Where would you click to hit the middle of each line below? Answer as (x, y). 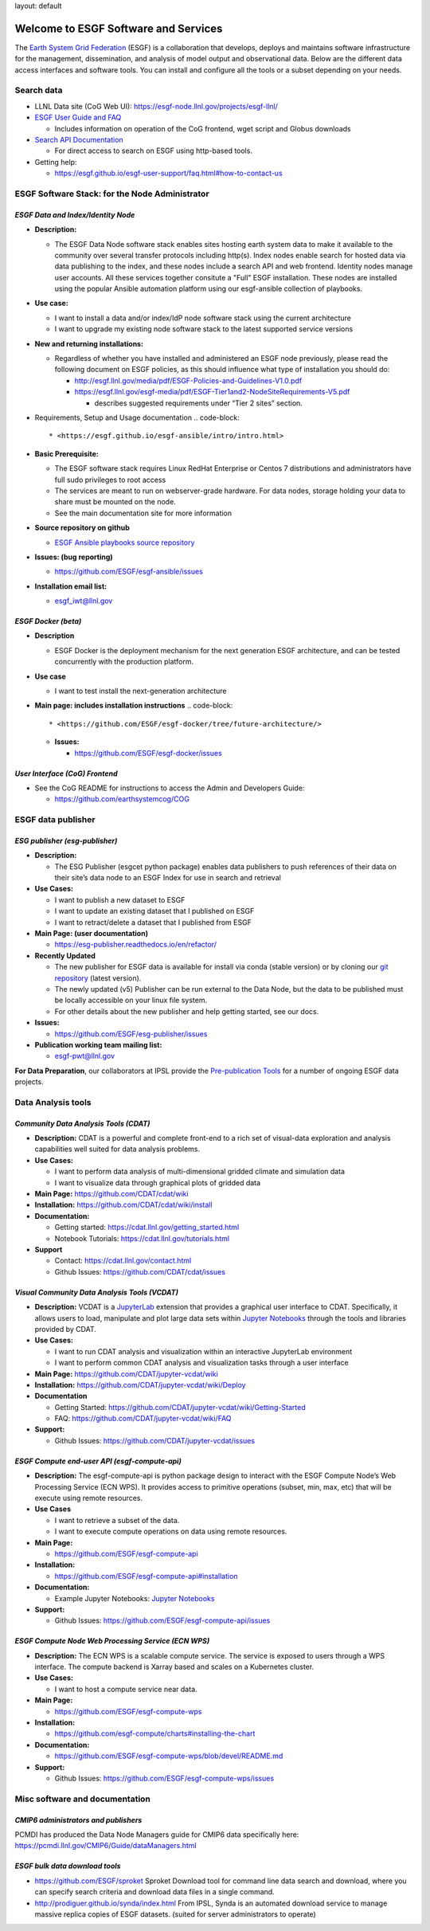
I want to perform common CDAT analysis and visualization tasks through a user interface (202, 1363)
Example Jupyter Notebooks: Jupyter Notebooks (135, 1598)
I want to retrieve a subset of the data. (117, 1520)
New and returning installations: (89, 343)
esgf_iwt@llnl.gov (84, 601)
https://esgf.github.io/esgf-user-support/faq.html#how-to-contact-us (168, 173)
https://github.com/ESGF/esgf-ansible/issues (129, 572)
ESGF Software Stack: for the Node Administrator (112, 194)
